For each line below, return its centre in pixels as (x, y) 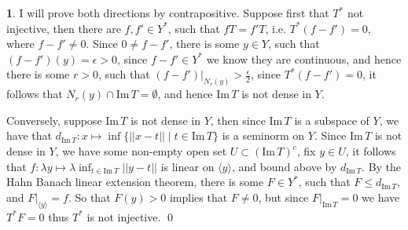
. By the (382, 166)
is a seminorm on (263, 135)
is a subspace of (332, 120)
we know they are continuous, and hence (304, 58)
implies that (198, 197)
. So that (89, 197)
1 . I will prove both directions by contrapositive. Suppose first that (168, 13)
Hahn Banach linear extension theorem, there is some (135, 182)
